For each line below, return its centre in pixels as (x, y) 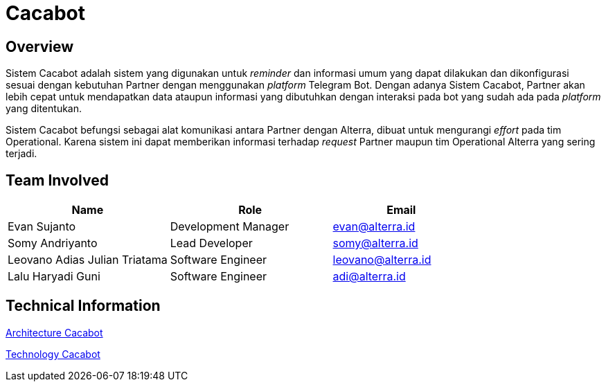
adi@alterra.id (369, 277)
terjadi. (21, 154)
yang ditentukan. (44, 109)
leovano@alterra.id (382, 260)
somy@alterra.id (375, 243)
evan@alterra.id (374, 227)
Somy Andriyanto (53, 243)
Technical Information (83, 306)
